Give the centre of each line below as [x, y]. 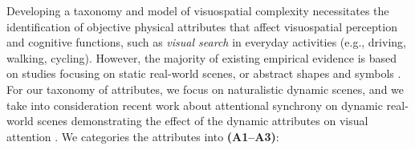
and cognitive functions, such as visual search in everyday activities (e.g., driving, [206, 42]
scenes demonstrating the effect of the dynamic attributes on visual [203, 121]
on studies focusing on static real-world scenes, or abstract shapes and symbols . [204, 73]
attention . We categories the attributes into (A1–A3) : [143, 136]
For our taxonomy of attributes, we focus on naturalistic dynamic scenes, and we [205, 89]
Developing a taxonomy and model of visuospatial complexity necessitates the [198, 10]
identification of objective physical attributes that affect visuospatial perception [202, 26]
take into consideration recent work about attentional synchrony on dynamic [195, 105]
